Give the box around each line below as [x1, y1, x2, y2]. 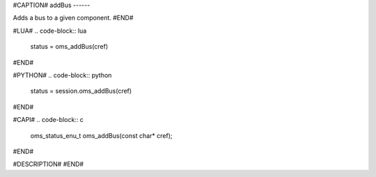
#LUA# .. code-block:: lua [13, 26, 87, 35]
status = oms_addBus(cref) [30, 43, 108, 51]
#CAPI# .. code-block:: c [13, 116, 84, 124]
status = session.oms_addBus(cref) [30, 87, 132, 95]
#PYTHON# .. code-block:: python [13, 70, 112, 79]
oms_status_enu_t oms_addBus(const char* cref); [30, 131, 173, 139]
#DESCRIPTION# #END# [13, 160, 84, 169]
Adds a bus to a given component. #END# [13, 14, 134, 22]
